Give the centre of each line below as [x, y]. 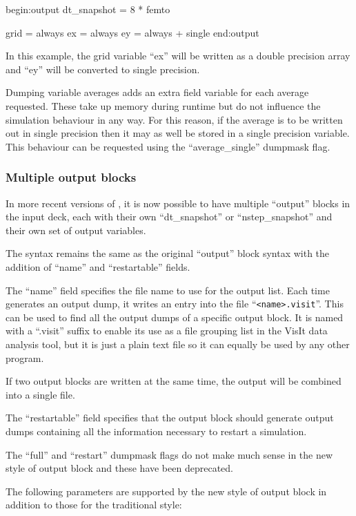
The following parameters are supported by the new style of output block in [166, 491]
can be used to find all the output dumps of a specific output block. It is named [175, 317]
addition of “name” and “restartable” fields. [98, 266]
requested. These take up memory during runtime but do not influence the [163, 105]
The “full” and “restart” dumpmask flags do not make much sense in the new [169, 454]
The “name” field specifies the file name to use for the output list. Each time [168, 290]
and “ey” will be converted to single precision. [103, 69]
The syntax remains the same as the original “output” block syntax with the [168, 253]
